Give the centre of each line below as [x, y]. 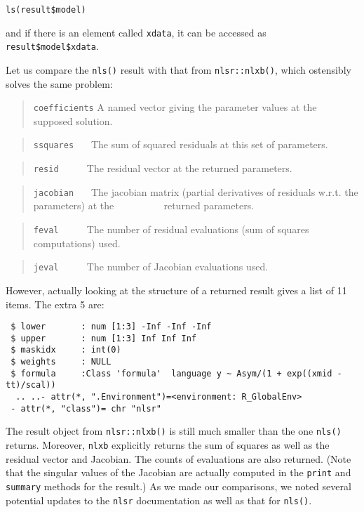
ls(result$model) [46, 10]
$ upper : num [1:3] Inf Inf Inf [104, 338]
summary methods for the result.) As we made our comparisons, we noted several [178, 486]
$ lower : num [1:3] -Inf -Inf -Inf [111, 327]
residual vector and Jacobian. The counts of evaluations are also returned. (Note [178, 458]
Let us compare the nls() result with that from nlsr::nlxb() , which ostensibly [178, 69]
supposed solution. [73, 120]
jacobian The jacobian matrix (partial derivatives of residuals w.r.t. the [196, 191]
